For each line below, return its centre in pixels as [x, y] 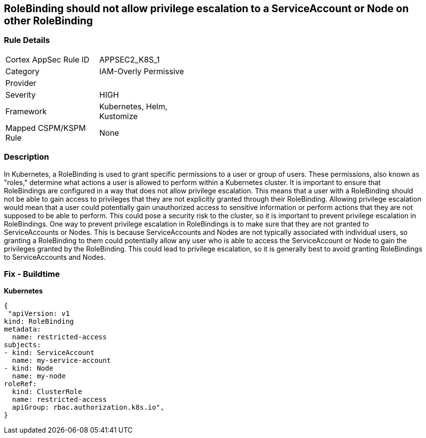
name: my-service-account [61, 361]
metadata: [22, 329]
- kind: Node [29, 368]
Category [22, 71]
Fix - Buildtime [32, 274]
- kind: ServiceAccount [49, 353]
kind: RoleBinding [39, 322]
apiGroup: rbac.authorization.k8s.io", [88, 407]
